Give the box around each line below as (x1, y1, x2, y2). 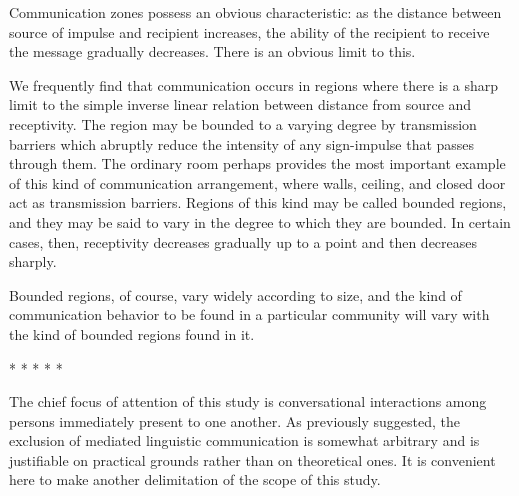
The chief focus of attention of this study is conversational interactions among (9, 391, 487, 412)
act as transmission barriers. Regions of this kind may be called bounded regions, (9, 192, 507, 213)
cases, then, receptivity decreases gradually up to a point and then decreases (9, 231, 478, 252)
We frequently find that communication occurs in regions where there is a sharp (9, 74, 498, 95)
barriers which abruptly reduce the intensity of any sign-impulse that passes (9, 133, 475, 154)
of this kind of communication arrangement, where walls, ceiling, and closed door (9, 172, 506, 193)
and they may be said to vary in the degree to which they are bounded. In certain (9, 211, 511, 232)
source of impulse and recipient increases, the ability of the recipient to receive (9, 21, 490, 42)
